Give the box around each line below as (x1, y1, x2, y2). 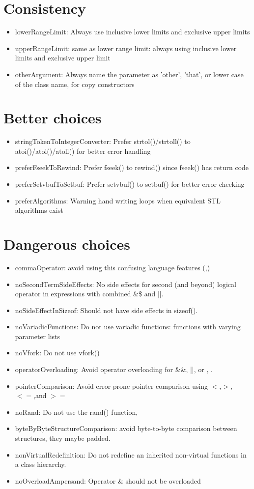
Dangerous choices (3, 233, 130, 254)
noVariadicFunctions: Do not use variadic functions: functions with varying (15, 321, 241, 332)
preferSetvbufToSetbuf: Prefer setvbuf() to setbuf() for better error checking (15, 179, 245, 189)
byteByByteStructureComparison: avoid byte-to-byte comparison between (15, 423, 237, 433)
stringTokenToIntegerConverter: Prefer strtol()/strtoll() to (15, 136, 191, 146)
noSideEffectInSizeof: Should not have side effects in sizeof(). (15, 305, 198, 315)
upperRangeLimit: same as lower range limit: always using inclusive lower (15, 43, 237, 53)
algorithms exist (15, 205, 63, 215)
